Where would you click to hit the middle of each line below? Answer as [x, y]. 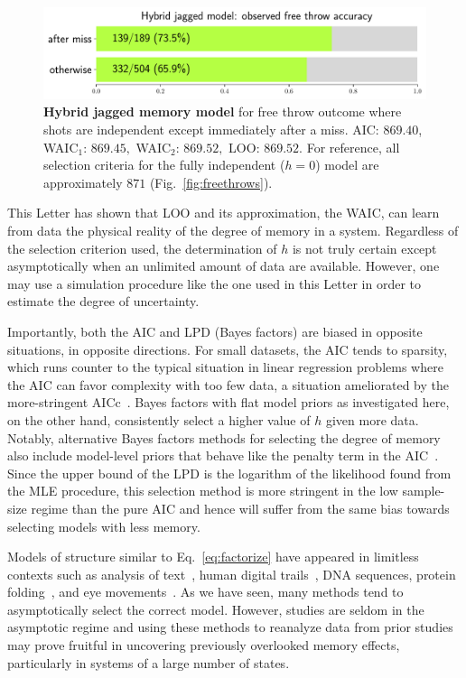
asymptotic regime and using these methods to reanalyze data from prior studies [230, 627]
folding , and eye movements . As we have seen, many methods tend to [205, 592]
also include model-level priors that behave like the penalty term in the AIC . [223, 455]
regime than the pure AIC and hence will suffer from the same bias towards [240, 508]
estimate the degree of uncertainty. [103, 301]
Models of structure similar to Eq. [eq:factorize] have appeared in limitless [213, 557]
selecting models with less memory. [104, 526]
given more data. [372, 419]
